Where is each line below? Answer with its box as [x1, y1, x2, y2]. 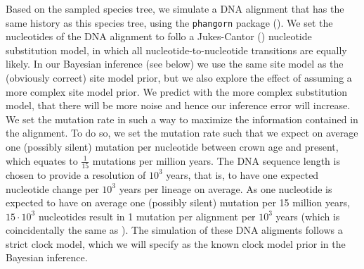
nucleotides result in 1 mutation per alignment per [38, 208, 256, 223]
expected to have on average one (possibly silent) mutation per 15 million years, [6, 195, 351, 210]
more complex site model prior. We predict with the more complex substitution [6, 84, 348, 99]
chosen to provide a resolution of [6, 167, 146, 182]
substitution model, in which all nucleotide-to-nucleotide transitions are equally [6, 42, 347, 57]
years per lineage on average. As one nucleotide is [119, 181, 332, 196]
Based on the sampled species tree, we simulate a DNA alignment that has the [6, 1, 344, 15]
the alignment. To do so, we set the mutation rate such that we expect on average [6, 125, 358, 140]
